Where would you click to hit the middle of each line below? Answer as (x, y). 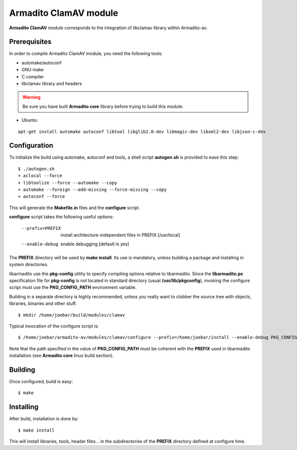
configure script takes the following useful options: (61, 217)
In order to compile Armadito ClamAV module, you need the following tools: (86, 54)
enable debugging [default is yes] (95, 244)
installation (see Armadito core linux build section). (61, 356)
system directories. (29, 265)
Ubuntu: (30, 120)
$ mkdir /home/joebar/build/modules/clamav (72, 315)
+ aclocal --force (40, 176)
